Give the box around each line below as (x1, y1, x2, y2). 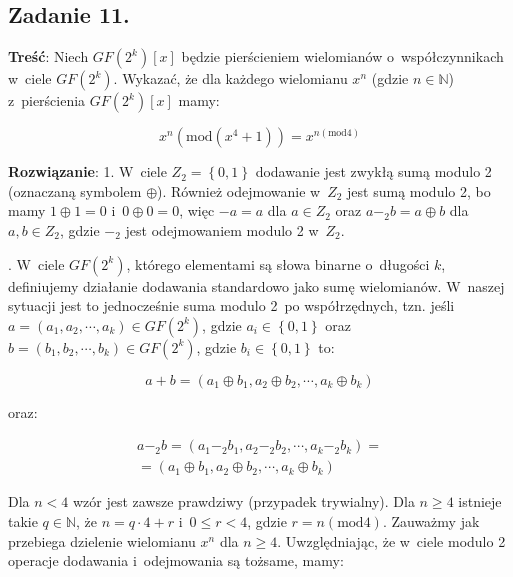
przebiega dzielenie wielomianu (8, 530, 196, 551)
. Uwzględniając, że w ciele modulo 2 (277, 530, 506, 551)
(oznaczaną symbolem (8, 180, 142, 201)
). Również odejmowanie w (157, 180, 321, 201)
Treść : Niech (8, 46, 89, 67)
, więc (179, 200, 215, 221)
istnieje (458, 491, 502, 512)
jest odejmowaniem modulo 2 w (125, 219, 319, 240)
